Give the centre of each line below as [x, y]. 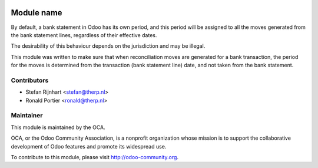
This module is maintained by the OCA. [58, 127]
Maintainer [27, 116]
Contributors [30, 80]
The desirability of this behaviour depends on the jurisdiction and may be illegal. [108, 46]
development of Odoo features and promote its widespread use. [89, 146]
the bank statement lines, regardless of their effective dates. [84, 35]
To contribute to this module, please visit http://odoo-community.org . [95, 157]
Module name [37, 13]
